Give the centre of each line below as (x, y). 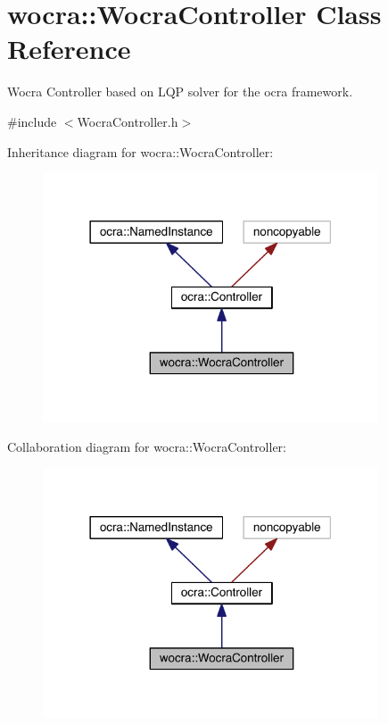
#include (32, 121)
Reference (69, 49)
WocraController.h (128, 121)
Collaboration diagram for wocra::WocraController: (147, 447)
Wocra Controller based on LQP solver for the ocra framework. (180, 92)
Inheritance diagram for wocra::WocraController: (140, 151)
